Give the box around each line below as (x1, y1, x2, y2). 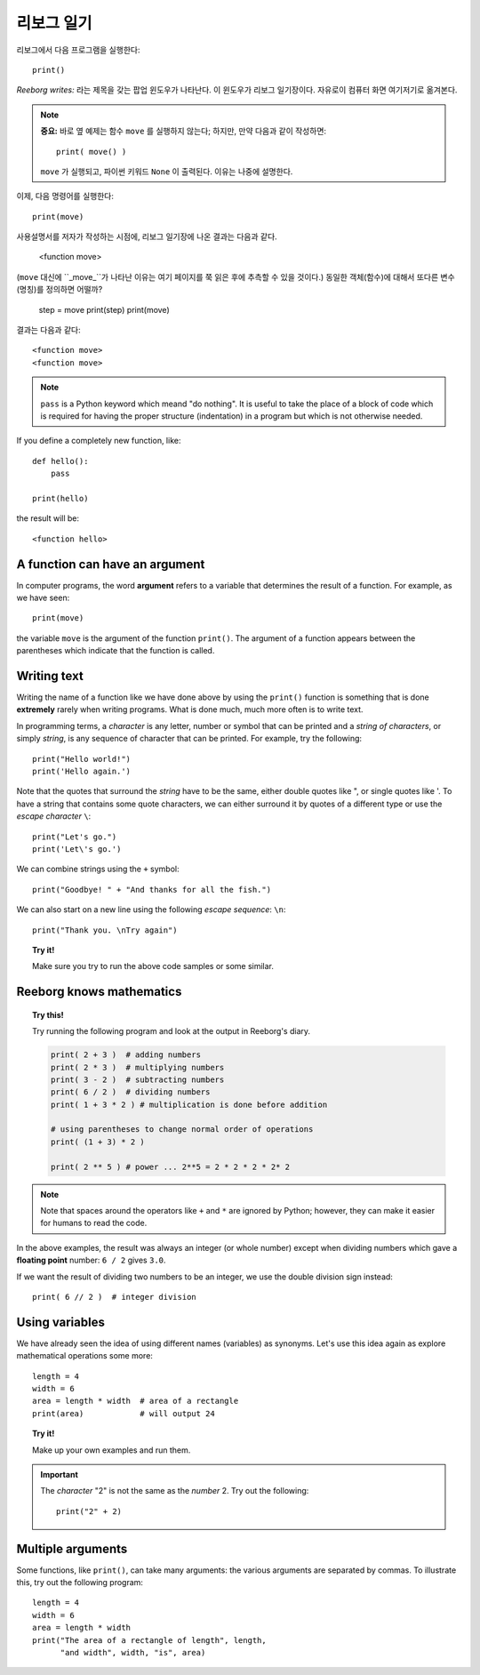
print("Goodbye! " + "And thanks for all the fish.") (32, 885, 271, 894)
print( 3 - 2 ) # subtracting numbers (50, 1074, 225, 1085)
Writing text (16, 668, 84, 684)
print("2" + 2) (56, 1506, 123, 1516)
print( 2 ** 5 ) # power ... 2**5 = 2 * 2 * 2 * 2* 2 (50, 1161, 291, 1172)
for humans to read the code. (40, 1218, 148, 1229)
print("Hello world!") (32, 754, 132, 764)
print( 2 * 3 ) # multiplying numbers (50, 1062, 225, 1072)
